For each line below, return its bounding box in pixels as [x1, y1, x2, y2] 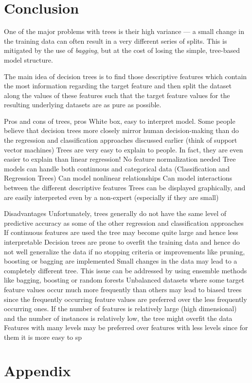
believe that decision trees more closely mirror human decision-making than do [4, 125, 239, 135]
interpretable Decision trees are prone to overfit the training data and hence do [4, 237, 240, 247]
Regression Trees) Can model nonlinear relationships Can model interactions [4, 173, 233, 183]
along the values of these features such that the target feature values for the [4, 90, 230, 100]
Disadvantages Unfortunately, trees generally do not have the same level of [4, 208, 227, 218]
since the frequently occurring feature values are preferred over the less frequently [4, 294, 247, 304]
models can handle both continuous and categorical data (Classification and [4, 163, 230, 173]
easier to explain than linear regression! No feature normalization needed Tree [4, 154, 236, 164]
